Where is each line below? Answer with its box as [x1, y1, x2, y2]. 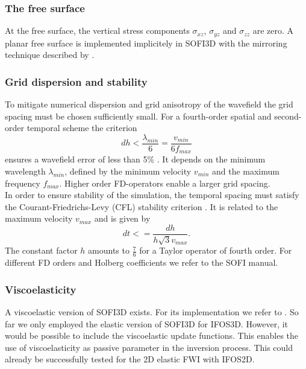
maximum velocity [5, 212, 73, 225]
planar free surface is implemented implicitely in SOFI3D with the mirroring [5, 36, 287, 49]
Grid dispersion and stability [5, 74, 148, 89]
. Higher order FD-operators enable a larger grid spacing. [59, 176, 270, 189]
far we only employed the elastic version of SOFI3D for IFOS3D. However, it [5, 317, 289, 330]
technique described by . [5, 48, 95, 61]
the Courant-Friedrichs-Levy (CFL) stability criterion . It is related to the [5, 200, 278, 213]
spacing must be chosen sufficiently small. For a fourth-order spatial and [5, 109, 272, 122]
